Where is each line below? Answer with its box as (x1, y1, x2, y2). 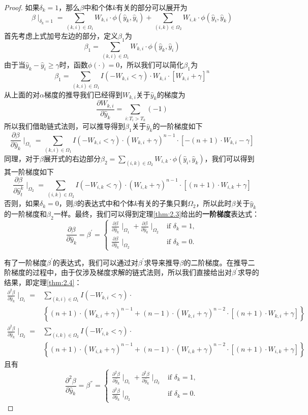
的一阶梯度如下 (152, 121, 203, 131)
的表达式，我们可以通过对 (52, 257, 138, 267)
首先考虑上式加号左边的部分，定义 (4, 30, 118, 41)
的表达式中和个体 (77, 198, 134, 209)
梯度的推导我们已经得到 (44, 89, 122, 99)
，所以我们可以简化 (119, 59, 184, 70)
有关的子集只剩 (138, 198, 188, 209)
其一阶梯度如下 (4, 166, 54, 177)
